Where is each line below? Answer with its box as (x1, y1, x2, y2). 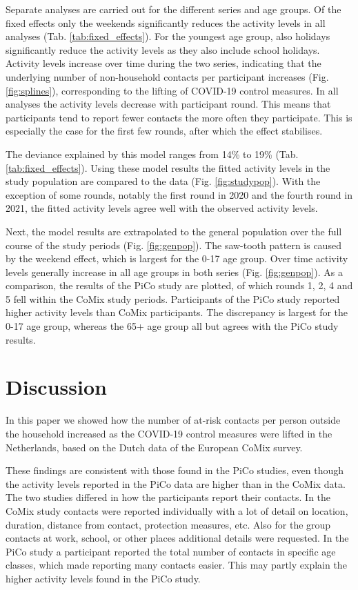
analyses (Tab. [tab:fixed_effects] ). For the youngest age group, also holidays (6, 29, 330, 43)
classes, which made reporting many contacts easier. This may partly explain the (6, 558, 347, 572)
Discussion (6, 373, 107, 401)
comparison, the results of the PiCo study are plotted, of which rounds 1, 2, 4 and (6, 278, 353, 293)
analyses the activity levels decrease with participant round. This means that (6, 97, 331, 111)
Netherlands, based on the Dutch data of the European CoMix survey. (6, 440, 303, 454)
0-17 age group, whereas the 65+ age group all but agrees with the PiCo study (6, 319, 339, 333)
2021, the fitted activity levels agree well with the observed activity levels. (6, 201, 318, 215)
